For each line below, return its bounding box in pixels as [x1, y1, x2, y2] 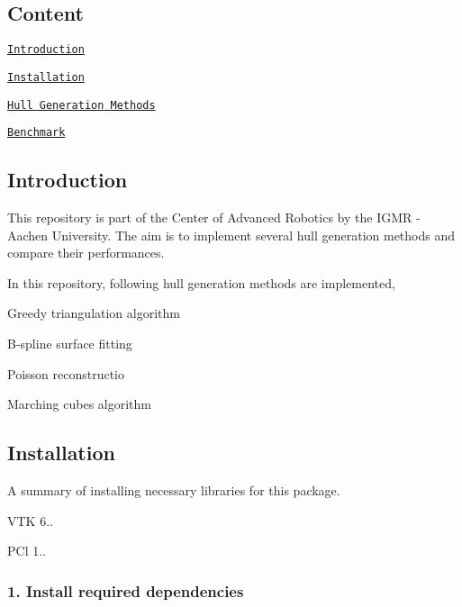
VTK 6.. [7, 511, 53, 530]
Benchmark [7, 126, 66, 140]
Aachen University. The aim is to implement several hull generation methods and [7, 225, 456, 244]
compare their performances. [7, 243, 165, 262]
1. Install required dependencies [7, 579, 244, 602]
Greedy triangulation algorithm [7, 303, 180, 322]
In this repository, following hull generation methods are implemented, [7, 273, 395, 292]
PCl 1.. [7, 541, 46, 560]
